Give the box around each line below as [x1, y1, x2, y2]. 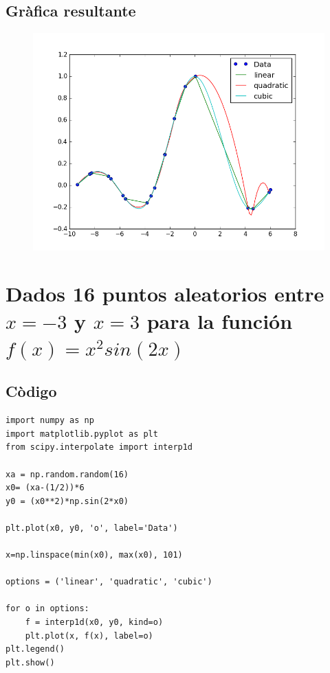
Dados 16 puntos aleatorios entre [5, 280, 324, 308]
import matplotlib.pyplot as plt [5, 429, 158, 439]
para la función [146, 306, 293, 334]
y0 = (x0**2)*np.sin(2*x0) [5, 496, 129, 506]
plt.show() [5, 657, 55, 668]
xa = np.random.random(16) [5, 469, 129, 479]
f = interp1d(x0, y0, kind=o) [25, 617, 164, 628]
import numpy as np [5, 415, 94, 426]
